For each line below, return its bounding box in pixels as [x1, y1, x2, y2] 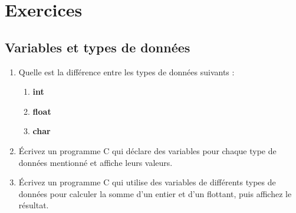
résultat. [18, 199, 49, 211]
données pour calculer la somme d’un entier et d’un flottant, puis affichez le [18, 187, 292, 199]
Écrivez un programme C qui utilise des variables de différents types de [18, 176, 276, 188]
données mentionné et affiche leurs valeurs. [18, 156, 173, 168]
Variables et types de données [5, 38, 190, 56]
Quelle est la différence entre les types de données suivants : [18, 65, 235, 78]
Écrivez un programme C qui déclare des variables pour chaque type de [18, 144, 277, 157]
